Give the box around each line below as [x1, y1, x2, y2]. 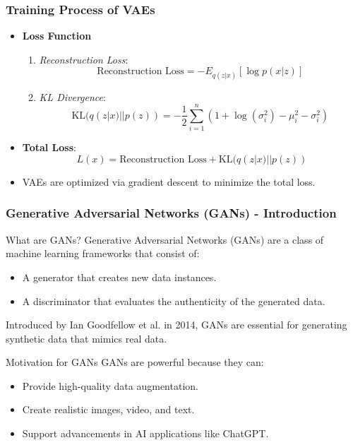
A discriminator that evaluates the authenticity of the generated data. [22, 293, 325, 308]
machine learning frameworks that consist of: [6, 246, 200, 261]
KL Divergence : [39, 89, 106, 104]
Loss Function [22, 28, 92, 43]
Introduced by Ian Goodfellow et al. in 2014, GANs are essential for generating [6, 317, 347, 332]
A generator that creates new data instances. [22, 269, 217, 284]
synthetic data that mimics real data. [6, 331, 167, 345]
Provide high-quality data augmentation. [22, 378, 198, 393]
